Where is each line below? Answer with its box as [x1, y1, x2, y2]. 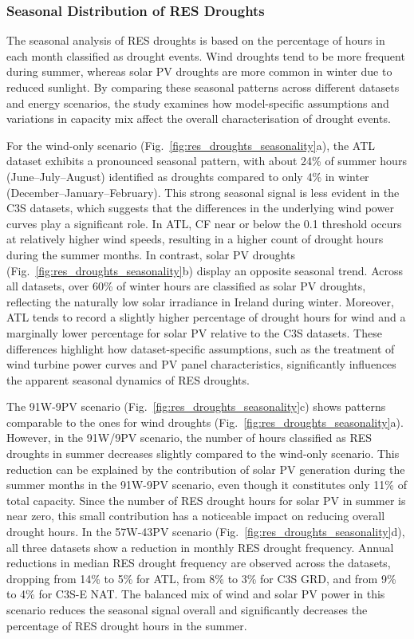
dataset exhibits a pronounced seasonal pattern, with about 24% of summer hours [6, 152, 407, 169]
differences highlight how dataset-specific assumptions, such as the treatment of [6, 340, 395, 357]
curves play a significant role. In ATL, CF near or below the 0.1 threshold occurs [6, 215, 402, 231]
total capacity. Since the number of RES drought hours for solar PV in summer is [6, 491, 406, 508]
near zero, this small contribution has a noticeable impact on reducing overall [6, 507, 385, 524]
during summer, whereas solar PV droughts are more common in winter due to [6, 63, 392, 80]
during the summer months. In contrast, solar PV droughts [6, 246, 296, 262]
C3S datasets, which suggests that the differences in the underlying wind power [6, 199, 394, 216]
